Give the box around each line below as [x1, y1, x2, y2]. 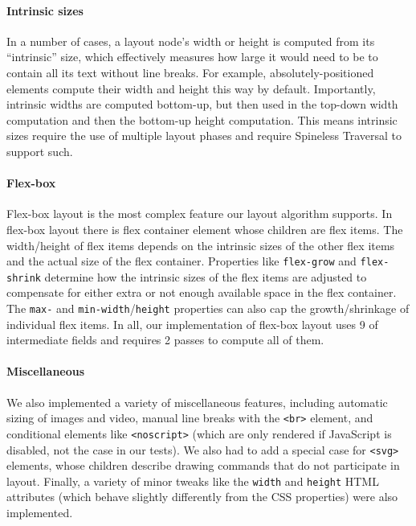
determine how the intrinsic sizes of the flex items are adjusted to [44, 268, 367, 285]
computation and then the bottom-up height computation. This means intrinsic [6, 111, 398, 128]
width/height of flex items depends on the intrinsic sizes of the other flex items [6, 236, 395, 253]
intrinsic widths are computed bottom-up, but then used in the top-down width [6, 96, 398, 113]
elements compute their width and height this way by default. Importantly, [6, 80, 376, 97]
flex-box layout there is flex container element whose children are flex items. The [6, 220, 403, 237]
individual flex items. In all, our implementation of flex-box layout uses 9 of [6, 315, 378, 332]
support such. [6, 142, 73, 159]
